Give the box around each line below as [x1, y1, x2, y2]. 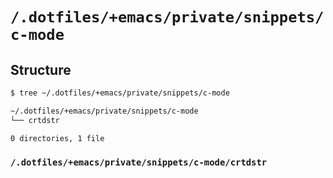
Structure [10, 61, 72, 78]
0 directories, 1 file [10, 133, 105, 143]
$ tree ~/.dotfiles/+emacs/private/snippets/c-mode [10, 88, 230, 98]
